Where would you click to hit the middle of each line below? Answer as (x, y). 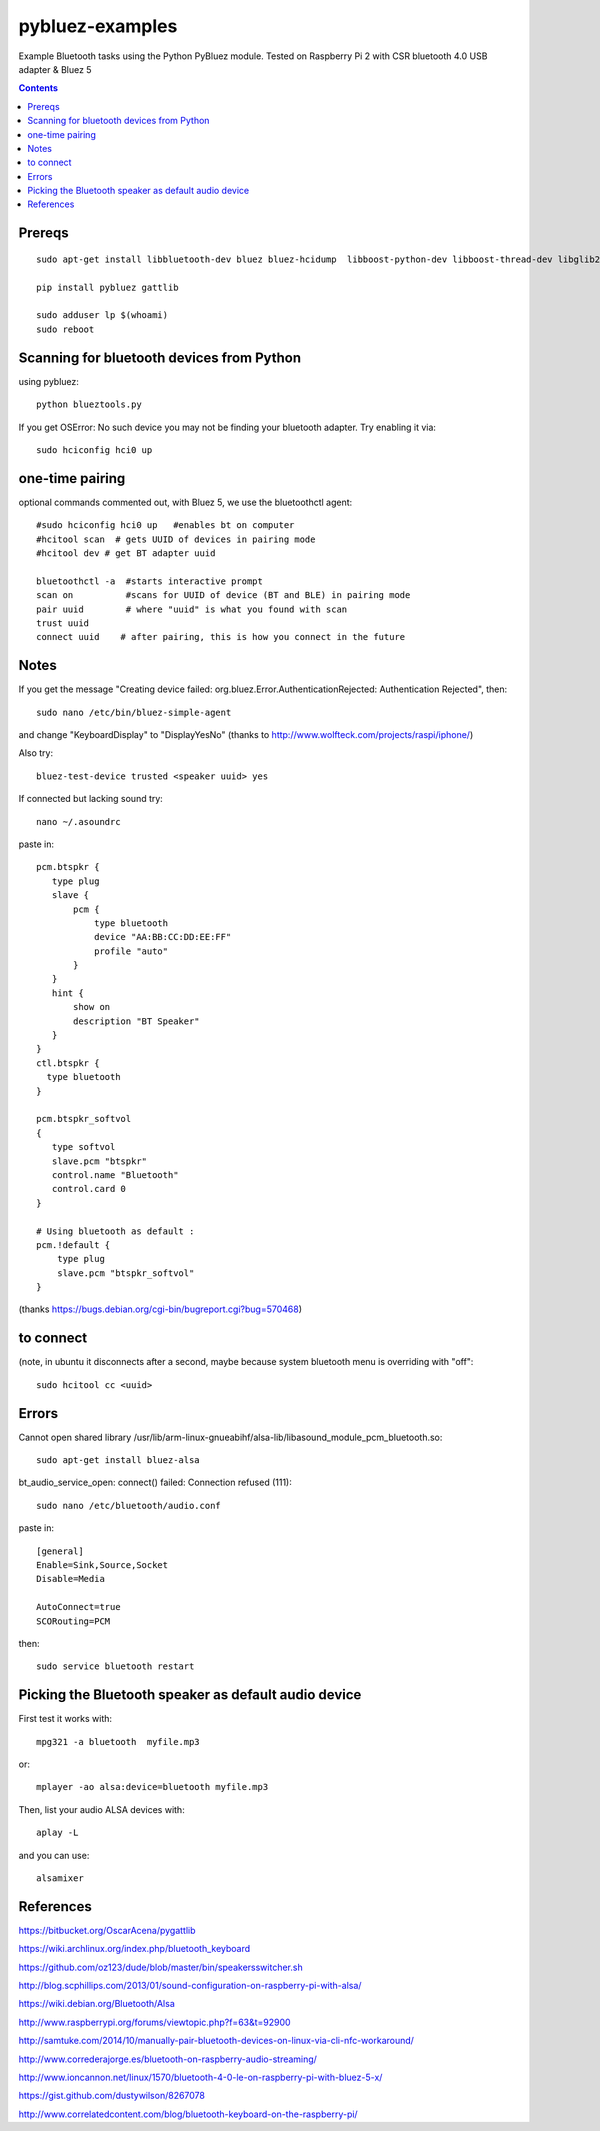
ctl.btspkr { (68, 1063)
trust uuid (63, 623)
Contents (38, 88)
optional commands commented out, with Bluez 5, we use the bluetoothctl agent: (185, 502)
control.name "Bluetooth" (115, 1174)
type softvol (83, 1147)
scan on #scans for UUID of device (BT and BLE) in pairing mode (223, 595)
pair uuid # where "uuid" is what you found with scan (192, 609)
